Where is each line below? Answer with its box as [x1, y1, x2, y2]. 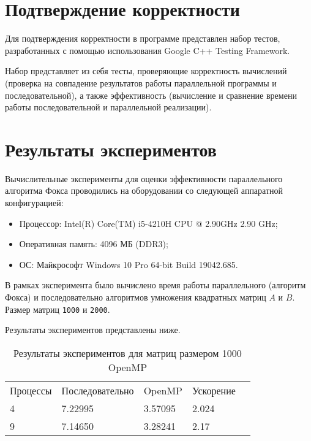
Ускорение [192, 383, 236, 397]
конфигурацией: [5, 196, 64, 209]
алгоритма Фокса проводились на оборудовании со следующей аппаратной [5, 184, 283, 197]
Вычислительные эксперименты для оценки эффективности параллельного [5, 172, 283, 185]
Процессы [10, 383, 52, 397]
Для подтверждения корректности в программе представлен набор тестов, [5, 32, 280, 45]
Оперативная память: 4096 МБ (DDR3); [19, 237, 168, 250]
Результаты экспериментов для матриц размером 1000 [13, 345, 242, 360]
